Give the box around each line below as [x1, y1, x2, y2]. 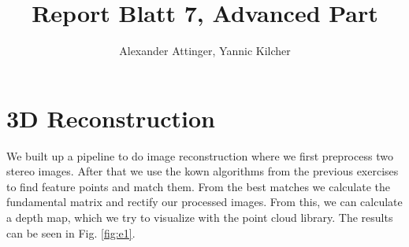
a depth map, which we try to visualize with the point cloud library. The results [6, 209, 393, 226]
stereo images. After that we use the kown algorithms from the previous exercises [6, 163, 399, 179]
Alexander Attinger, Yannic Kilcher [119, 42, 291, 59]
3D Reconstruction [6, 101, 215, 134]
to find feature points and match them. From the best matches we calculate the [6, 178, 390, 194]
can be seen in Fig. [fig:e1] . [6, 224, 136, 241]
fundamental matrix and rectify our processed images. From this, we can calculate [6, 194, 403, 210]
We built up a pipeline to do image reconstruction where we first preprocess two [6, 147, 393, 164]
